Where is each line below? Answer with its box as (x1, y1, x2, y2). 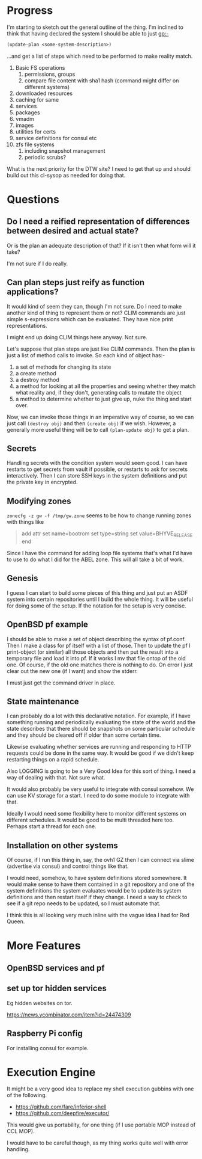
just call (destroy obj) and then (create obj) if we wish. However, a (7, 419, 176, 427)
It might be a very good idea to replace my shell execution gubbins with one (7, 1085, 194, 1092)
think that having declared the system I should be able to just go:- (7, 29, 169, 37)
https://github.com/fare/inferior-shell (15, 1103, 107, 1110)
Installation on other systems (7, 840, 119, 850)
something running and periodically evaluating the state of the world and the (7, 719, 196, 726)
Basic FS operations (15, 64, 65, 71)
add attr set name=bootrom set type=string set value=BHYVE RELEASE (21, 530, 193, 539)
